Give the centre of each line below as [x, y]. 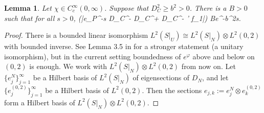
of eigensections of [161, 77]
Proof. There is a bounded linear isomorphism [76, 35]
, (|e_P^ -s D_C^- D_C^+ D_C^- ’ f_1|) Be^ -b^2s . [157, 18]
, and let [215, 77]
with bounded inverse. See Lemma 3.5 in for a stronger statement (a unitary [124, 46]
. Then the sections [172, 90]
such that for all [29, 18]
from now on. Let [208, 66]
